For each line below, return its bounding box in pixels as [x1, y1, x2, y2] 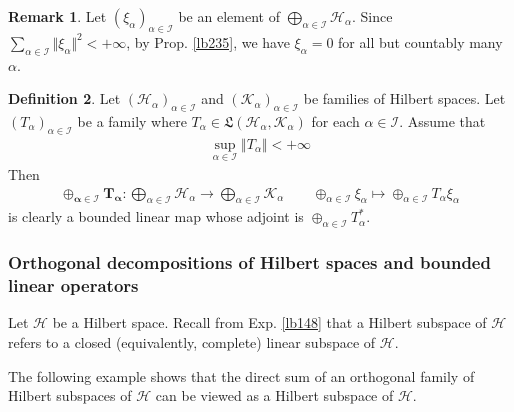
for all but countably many [338, 31, 503, 52]
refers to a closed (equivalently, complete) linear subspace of [8, 331, 376, 352]
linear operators [8, 273, 139, 298]
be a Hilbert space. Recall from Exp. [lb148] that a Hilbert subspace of [52, 312, 487, 333]
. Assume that [399, 110, 486, 131]
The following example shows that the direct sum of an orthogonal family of [8, 365, 475, 386]
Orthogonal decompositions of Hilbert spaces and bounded [8, 250, 491, 275]
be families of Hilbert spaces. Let [303, 88, 506, 109]
